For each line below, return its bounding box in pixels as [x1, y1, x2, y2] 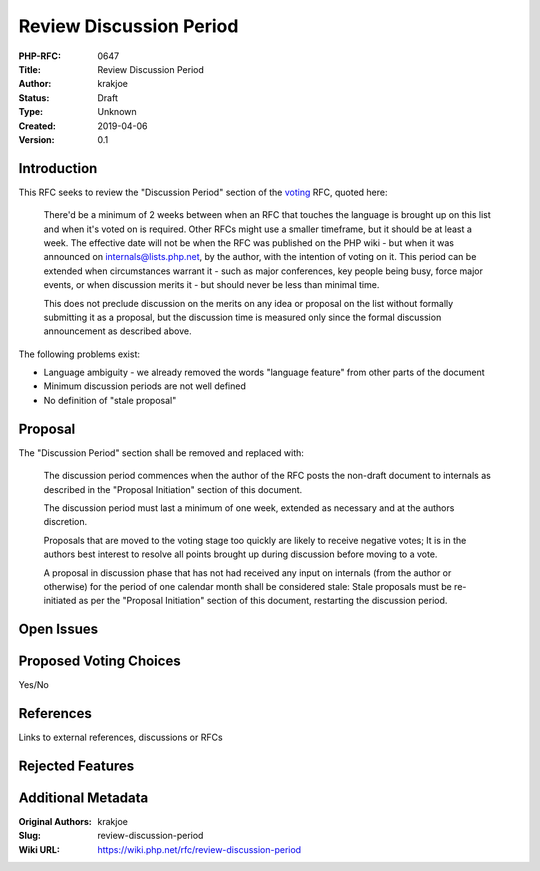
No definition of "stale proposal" [43, 394, 177, 406]
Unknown [97, 106, 137, 118]
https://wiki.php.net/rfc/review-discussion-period [97, 843, 302, 855]
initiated [43, 595, 77, 607]
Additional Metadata [18, 789, 149, 806]
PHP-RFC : [18, 50, 62, 62]
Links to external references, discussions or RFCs [18, 731, 224, 744]
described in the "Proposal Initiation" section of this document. [43, 483, 303, 495]
